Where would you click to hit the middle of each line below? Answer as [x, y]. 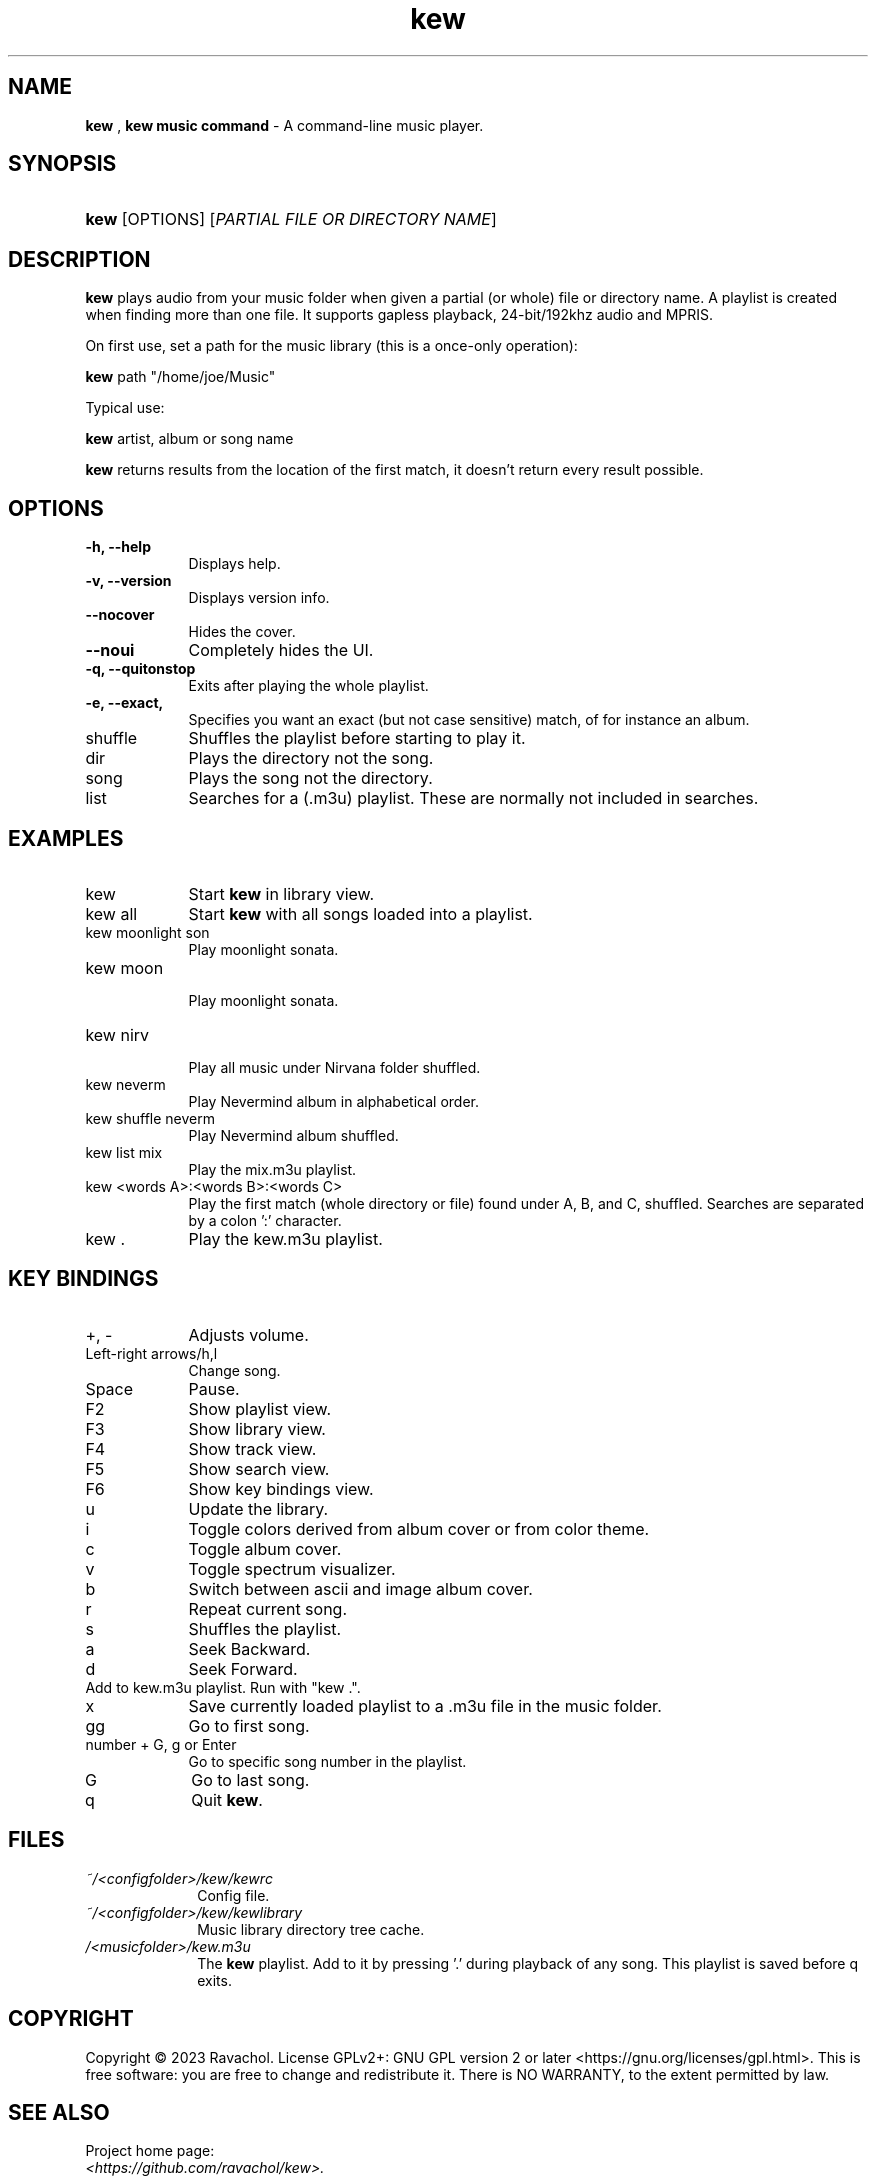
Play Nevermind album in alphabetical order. [333, 1101]
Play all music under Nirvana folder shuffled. [334, 1067]
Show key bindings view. [281, 1488]
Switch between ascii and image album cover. [360, 1588]
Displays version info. [259, 598]
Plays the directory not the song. [311, 758]
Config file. [233, 1895]
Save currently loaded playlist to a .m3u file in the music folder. [425, 1705]
